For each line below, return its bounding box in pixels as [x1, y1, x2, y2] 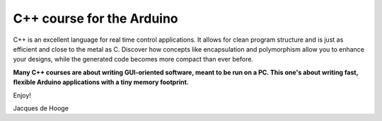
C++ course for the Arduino [13, 11, 178, 26]
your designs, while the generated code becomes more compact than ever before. [13, 55, 254, 64]
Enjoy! [13, 91, 32, 99]
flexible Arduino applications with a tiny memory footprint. [13, 78, 189, 86]
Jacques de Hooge [13, 103, 69, 113]
